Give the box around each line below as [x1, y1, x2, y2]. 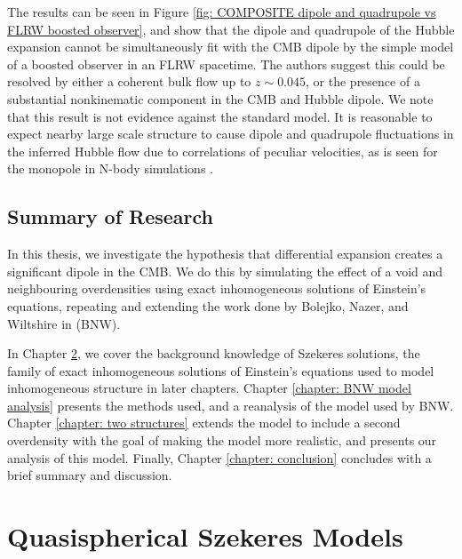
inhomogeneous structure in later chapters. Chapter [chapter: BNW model [7, 379, 411, 397]
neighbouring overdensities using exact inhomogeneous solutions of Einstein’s [7, 279, 426, 298]
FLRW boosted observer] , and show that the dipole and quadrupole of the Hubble [7, 20, 455, 38]
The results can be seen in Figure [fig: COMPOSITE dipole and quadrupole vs [7, 3, 436, 20]
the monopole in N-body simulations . [7, 159, 213, 178]
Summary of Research [7, 203, 214, 230]
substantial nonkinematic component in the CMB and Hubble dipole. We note [7, 89, 434, 108]
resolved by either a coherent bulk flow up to [7, 72, 251, 91]
